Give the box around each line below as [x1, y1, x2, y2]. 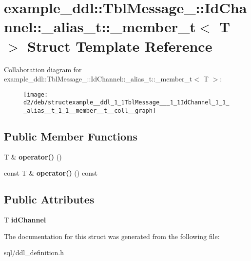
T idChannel [4, 215, 46, 225]
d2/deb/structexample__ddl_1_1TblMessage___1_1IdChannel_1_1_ [23, 99, 230, 106]
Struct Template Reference [27, 36, 212, 56]
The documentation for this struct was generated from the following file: [4, 231, 220, 241]
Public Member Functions [4, 129, 137, 144]
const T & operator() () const [4, 168, 97, 178]
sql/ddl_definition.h [4, 247, 64, 258]
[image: [23, 91, 48, 98]
